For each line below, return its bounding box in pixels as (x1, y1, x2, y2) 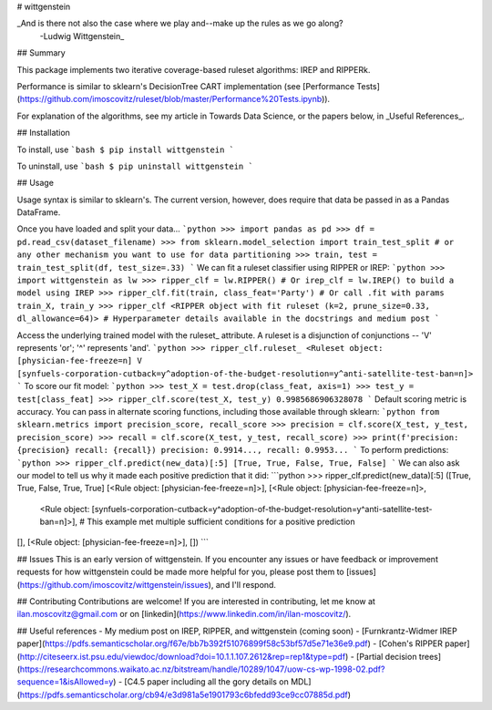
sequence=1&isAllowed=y (16, 676, 114, 687)
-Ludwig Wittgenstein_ (39, 30, 125, 41)
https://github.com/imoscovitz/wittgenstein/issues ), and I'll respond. (19, 579, 277, 590)
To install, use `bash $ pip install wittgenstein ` (16, 144, 234, 155)
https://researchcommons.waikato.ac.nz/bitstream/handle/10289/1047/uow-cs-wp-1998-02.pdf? (19, 664, 385, 674)
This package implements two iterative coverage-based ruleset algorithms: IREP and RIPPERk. (16, 64, 371, 75)
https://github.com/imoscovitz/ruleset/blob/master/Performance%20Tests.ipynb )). (19, 94, 331, 105)
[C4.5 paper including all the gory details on (124, 676, 289, 687)
